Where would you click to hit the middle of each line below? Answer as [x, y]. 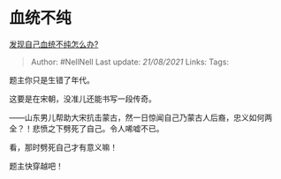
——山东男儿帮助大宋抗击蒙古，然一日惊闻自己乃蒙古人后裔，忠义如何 [137, 117]
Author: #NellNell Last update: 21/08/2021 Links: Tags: [130, 62]
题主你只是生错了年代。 [52, 79]
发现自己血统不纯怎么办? [54, 44]
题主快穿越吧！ [36, 166]
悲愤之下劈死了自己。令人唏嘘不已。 [98, 128]
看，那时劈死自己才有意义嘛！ [63, 147]
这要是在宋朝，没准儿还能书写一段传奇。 [83, 99]
